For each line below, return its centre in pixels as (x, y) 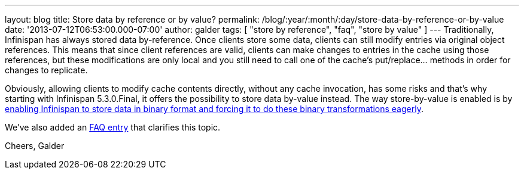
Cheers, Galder (35, 146)
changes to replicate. (46, 70)
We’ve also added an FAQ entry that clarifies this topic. (113, 127)
